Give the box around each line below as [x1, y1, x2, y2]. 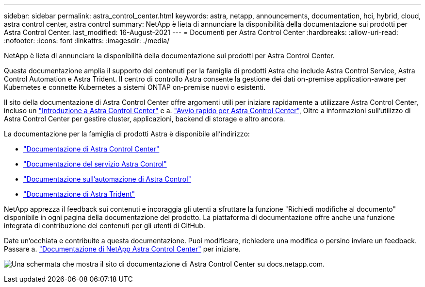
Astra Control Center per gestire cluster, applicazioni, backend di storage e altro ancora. [4, 115, 285, 123]
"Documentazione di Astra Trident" [23, 190, 135, 198]
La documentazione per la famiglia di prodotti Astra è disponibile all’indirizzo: [4, 130, 250, 138]
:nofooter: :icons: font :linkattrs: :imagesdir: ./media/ [4, 36, 170, 45]
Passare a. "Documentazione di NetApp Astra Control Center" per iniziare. [4, 245, 241, 253]
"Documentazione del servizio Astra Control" [23, 160, 167, 168]
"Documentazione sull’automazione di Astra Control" [23, 175, 192, 183]
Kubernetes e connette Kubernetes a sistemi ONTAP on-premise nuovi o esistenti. [4, 83, 266, 91]
